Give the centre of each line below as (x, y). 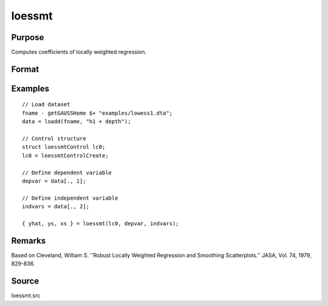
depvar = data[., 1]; (54, 181)
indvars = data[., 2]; (56, 207)
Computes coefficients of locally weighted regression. (79, 52)
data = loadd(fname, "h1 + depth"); (77, 122)
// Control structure (54, 139)
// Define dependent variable (67, 172)
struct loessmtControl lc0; (64, 147)
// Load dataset (46, 104)
